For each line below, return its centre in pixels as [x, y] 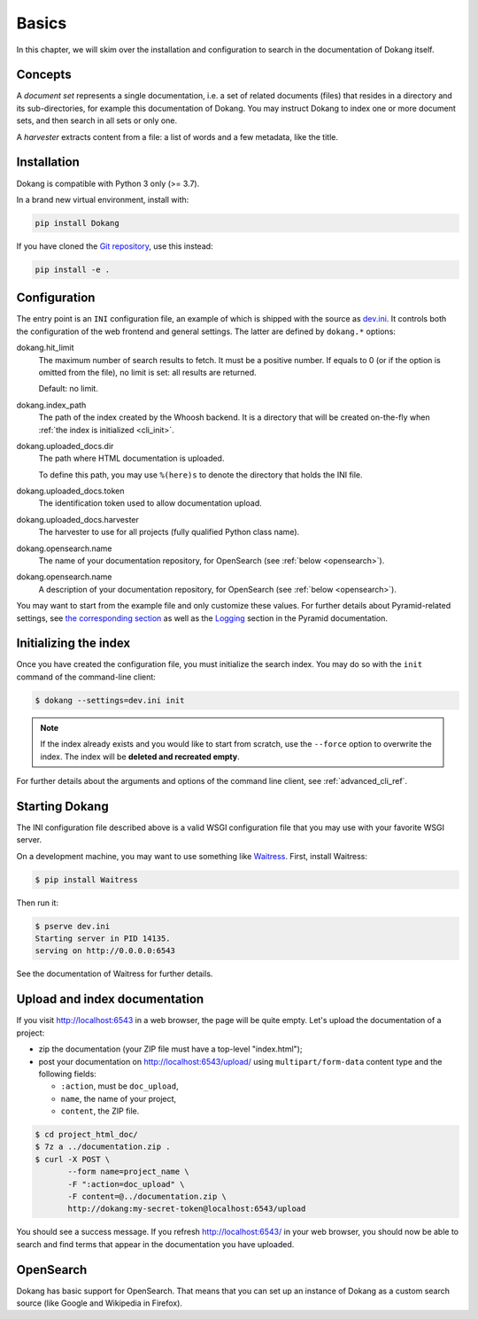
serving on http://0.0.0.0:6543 [105, 951]
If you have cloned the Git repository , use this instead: [115, 246]
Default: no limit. [69, 389]
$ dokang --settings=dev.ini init [110, 700]
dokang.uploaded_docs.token [70, 491]
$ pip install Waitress [87, 880]
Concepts [44, 75]
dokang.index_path [51, 405]
